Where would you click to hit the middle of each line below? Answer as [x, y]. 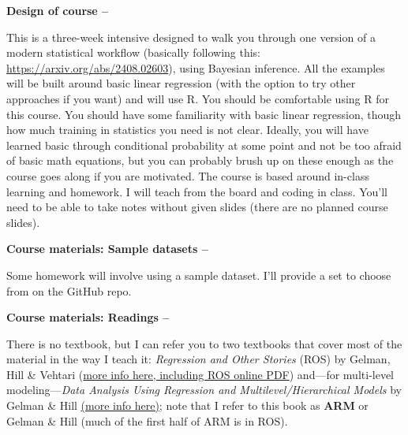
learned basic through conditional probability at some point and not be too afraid [204, 145]
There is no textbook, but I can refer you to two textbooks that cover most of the [204, 343]
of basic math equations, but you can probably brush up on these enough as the [200, 160]
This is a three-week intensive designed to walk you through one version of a [191, 37]
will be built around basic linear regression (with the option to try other [181, 83]
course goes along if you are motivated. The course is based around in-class [188, 175]
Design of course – [58, 10]
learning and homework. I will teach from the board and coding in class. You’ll [197, 191]
